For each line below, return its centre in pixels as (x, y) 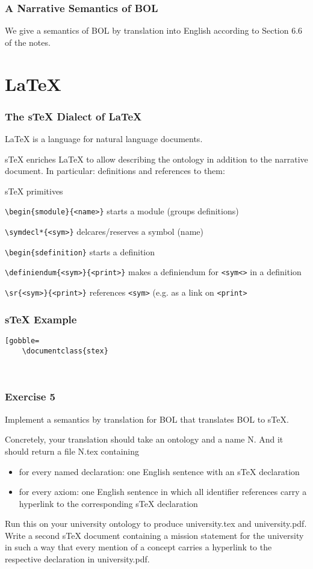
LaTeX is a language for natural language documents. (104, 138)
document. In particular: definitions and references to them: (115, 171)
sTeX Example (41, 319)
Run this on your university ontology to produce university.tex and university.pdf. (156, 524)
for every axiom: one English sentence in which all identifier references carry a (163, 492)
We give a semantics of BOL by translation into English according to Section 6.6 (154, 30)
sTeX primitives (34, 191)
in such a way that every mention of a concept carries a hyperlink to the (138, 547)
